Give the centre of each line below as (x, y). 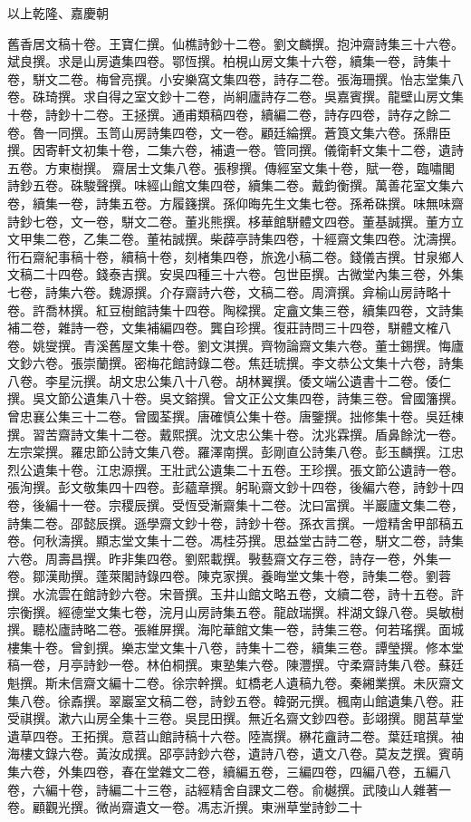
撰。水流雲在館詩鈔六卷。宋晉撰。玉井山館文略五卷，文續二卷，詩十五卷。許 (235, 594)
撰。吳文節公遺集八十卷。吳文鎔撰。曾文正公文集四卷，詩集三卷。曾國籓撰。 (235, 398)
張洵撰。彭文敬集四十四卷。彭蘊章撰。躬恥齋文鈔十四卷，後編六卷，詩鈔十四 (235, 487)
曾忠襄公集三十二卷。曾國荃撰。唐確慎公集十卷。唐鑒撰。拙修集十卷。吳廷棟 (235, 416)
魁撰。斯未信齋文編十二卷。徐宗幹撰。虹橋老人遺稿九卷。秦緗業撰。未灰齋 (229, 682)
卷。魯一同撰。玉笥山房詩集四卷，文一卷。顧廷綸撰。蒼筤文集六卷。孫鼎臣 (229, 132)
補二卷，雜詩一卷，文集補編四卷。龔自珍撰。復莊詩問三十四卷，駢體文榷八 (229, 328)
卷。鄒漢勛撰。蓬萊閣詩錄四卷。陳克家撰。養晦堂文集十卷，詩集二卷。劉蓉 (229, 576)
